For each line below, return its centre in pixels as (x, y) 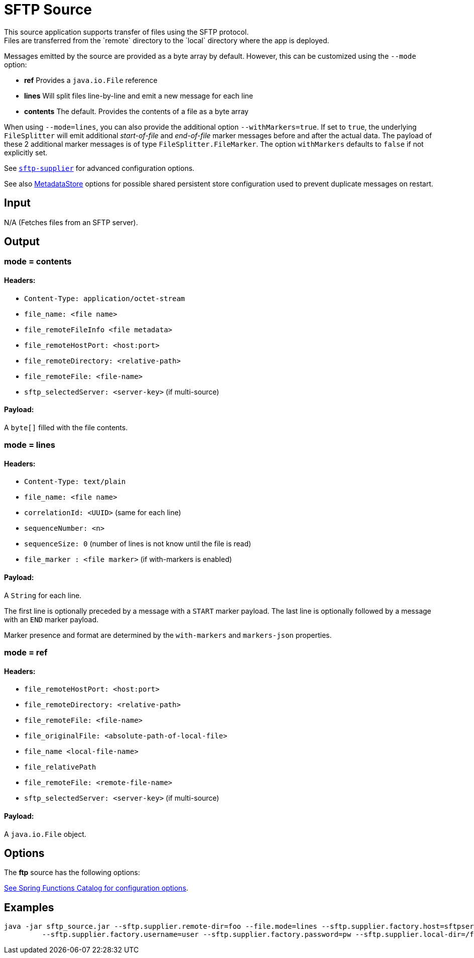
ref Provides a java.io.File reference (91, 80)
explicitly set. (26, 152)
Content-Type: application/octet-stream (105, 298)
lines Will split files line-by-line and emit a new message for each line (139, 95)
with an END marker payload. (51, 619)
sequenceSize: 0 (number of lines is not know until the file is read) (138, 544)
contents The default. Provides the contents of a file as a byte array (136, 111)
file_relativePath (60, 767)
